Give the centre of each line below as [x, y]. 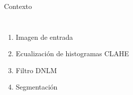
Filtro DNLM [36, 70]
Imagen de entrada [44, 37]
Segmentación [37, 87]
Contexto [18, 6]
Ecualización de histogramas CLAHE [72, 53]
